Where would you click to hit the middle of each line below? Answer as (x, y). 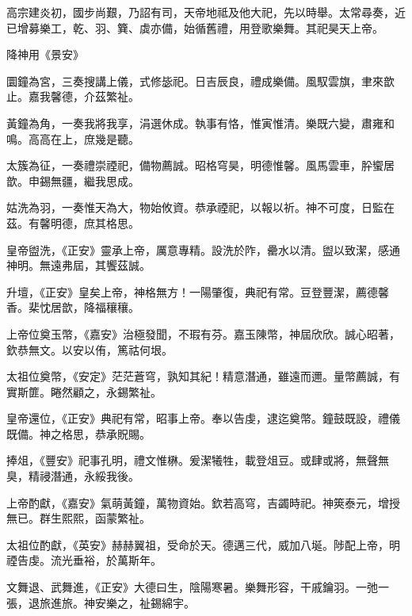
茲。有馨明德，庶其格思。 (73, 222)
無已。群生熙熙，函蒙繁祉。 (78, 518)
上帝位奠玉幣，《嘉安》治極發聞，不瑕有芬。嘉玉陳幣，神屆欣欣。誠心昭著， (203, 333)
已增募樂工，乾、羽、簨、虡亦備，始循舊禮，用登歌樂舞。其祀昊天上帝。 (195, 27)
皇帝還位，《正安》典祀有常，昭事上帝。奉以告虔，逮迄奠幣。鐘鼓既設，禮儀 (203, 418)
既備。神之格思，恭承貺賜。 (78, 433)
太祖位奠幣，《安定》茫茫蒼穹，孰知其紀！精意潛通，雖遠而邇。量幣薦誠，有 (203, 376)
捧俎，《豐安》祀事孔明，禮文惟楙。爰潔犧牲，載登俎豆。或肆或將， (181, 460)
